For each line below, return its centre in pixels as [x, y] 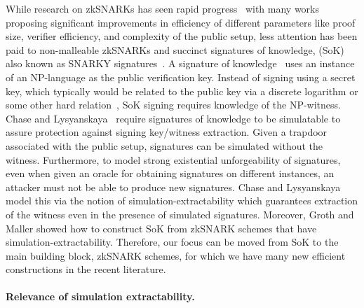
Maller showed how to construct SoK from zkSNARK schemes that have [161, 228]
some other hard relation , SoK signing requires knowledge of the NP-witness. [173, 105]
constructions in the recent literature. [86, 269]
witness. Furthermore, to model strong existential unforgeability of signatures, [173, 159]
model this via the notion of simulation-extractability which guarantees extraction [182, 201]
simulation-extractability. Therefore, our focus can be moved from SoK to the [172, 242]
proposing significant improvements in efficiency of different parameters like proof [181, 22]
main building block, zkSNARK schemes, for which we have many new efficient [176, 255]
